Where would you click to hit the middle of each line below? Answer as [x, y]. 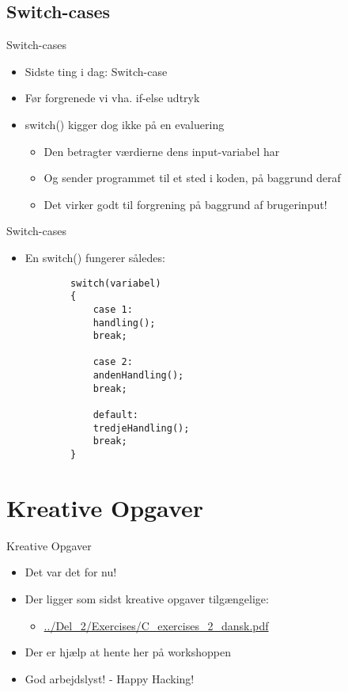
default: [115, 415]
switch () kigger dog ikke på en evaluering [125, 124]
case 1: [113, 309]
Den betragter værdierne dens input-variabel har [162, 151]
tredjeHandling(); [141, 428]
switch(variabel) [116, 283]
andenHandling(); [138, 376]
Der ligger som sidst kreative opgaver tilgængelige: [147, 599]
